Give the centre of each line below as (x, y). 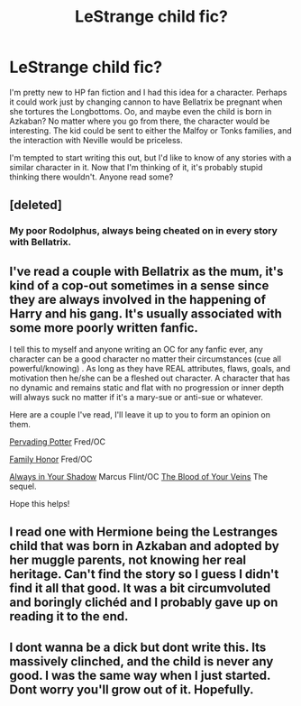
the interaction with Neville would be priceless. (96, 140)
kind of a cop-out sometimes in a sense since (139, 285)
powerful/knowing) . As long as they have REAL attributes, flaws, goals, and (150, 369)
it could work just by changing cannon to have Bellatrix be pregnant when (146, 102)
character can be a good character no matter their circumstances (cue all (146, 359)
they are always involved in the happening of (138, 299)
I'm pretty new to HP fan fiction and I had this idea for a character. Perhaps (148, 92)
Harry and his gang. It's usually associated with (146, 313)
